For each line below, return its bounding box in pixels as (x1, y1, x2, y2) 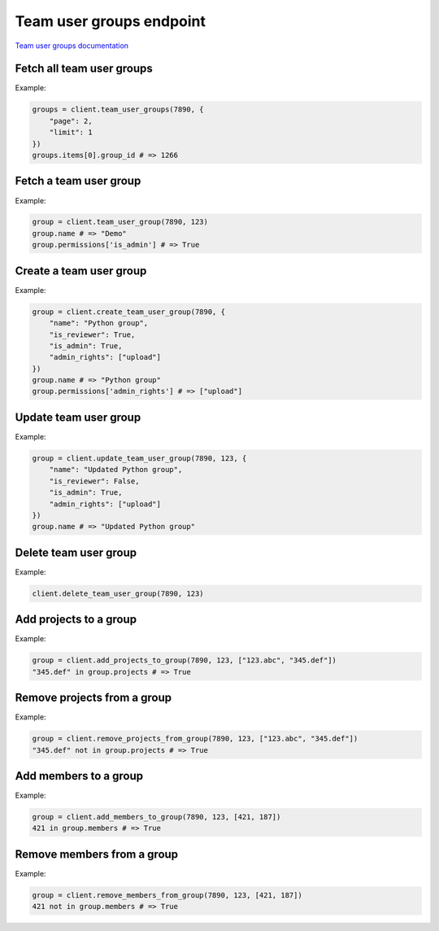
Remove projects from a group (15, 691, 172, 705)
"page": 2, (49, 116, 93, 125)
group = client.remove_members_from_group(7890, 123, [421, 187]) (32, 890, 302, 899)
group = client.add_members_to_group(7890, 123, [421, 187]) (32, 812, 281, 822)
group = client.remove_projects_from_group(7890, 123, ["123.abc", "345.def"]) (32, 734, 359, 744)
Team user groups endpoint (15, 12, 206, 30)
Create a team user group (15, 264, 147, 278)
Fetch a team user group (15, 174, 141, 188)
